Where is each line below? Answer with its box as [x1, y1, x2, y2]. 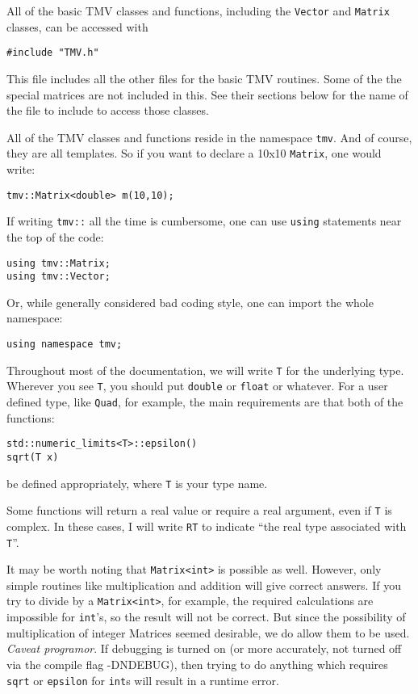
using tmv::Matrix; [6, 257, 111, 269]
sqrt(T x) [6, 451, 59, 463]
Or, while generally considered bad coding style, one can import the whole [6, 293, 374, 310]
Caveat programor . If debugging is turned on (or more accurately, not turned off [6, 640, 402, 657]
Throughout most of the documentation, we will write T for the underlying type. [6, 361, 404, 378]
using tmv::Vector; [6, 271, 111, 283]
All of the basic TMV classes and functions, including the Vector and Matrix [6, 2, 390, 19]
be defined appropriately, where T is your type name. [6, 474, 268, 491]
